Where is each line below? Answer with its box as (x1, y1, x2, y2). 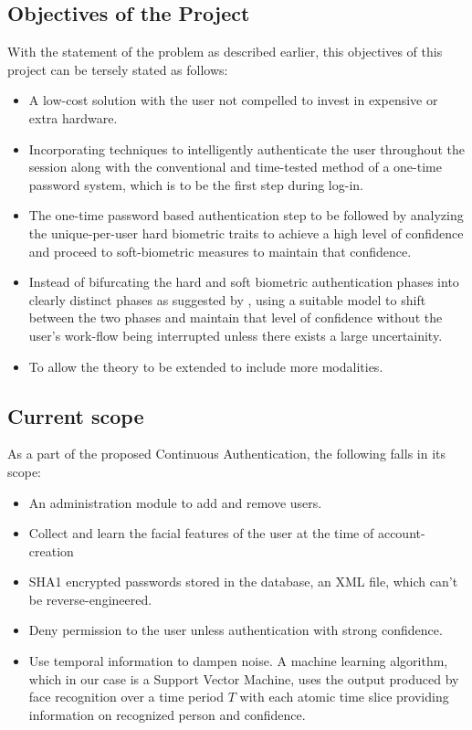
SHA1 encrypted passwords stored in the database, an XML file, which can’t (28, 572, 458, 591)
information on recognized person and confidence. (28, 704, 306, 724)
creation (28, 541, 74, 560)
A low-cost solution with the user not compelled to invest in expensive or (28, 90, 438, 110)
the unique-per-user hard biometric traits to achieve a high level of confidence (28, 223, 464, 242)
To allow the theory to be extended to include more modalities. (28, 356, 383, 376)
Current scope (7, 401, 144, 429)
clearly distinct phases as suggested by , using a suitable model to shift (28, 290, 426, 309)
